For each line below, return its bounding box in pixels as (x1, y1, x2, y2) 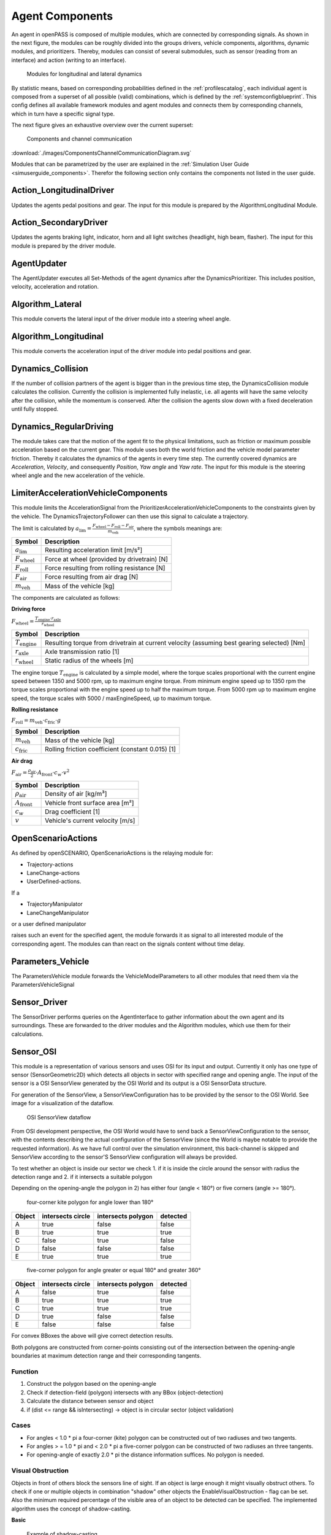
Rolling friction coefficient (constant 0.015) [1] (45, 745, 176, 753)
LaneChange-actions (26, 869, 80, 876)
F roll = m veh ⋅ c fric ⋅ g (11, 717, 61, 725)
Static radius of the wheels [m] (45, 656, 134, 665)
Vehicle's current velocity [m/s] (45, 817, 135, 825)
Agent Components (11, 9, 113, 23)
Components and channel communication (26, 135, 132, 142)
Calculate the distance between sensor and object (26, 1397, 154, 1405)
